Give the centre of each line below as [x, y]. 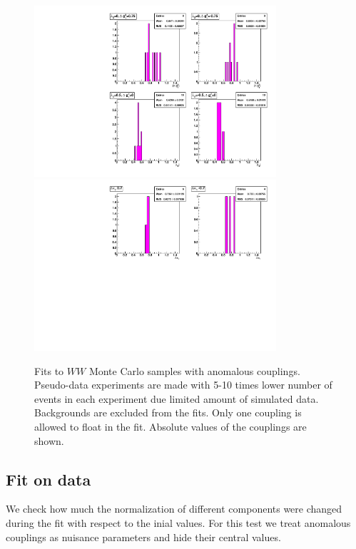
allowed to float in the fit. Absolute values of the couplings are [171, 426]
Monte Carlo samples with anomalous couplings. [194, 370]
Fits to [49, 370]
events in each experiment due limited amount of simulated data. [177, 398]
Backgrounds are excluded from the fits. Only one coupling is [168, 412]
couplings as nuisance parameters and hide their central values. [143, 537]
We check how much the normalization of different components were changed [174, 509]
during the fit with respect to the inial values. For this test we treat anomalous [178, 522]
